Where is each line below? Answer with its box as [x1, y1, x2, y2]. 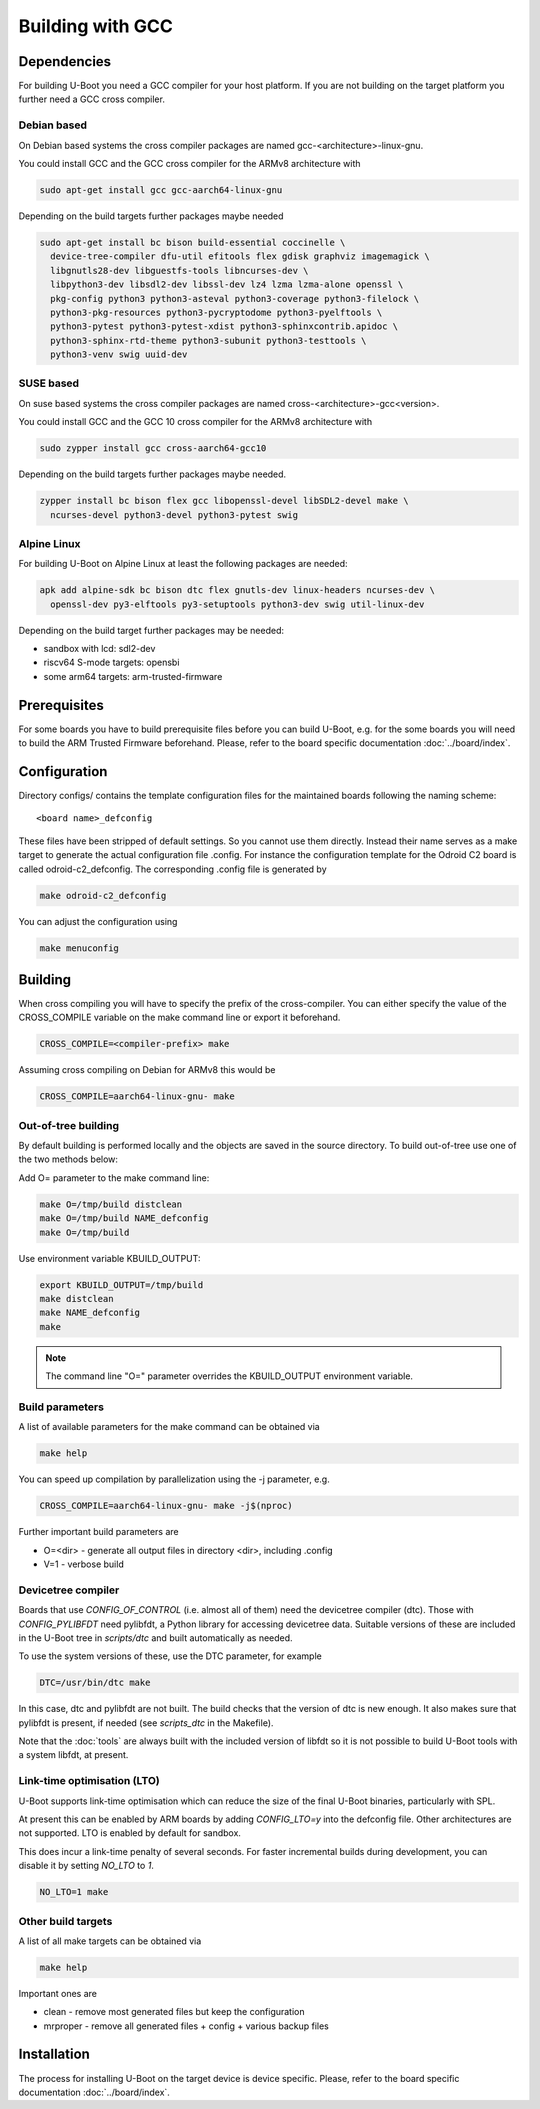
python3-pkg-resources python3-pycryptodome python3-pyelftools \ [50, 306, 383, 318]
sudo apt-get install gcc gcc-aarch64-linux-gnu [39, 184, 283, 195]
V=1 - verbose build [43, 1558, 124, 1570]
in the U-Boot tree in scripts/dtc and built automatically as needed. [18, 1631, 294, 1644]
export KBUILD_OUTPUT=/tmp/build [39, 1279, 204, 1290]
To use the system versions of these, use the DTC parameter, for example [18, 1650, 322, 1662]
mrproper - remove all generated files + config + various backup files [43, 2020, 329, 2032]
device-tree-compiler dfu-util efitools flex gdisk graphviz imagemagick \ [50, 251, 430, 262]
